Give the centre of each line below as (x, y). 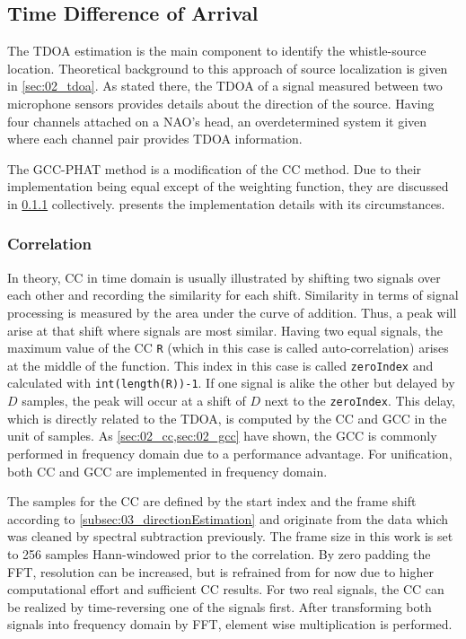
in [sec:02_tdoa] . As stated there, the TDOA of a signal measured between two (225, 86)
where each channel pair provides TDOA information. (155, 139)
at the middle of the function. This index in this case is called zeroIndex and (220, 365)
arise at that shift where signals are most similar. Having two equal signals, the (225, 330)
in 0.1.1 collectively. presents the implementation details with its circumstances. (226, 203)
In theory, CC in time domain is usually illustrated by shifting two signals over (224, 277)
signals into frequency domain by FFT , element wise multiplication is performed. (230, 624)
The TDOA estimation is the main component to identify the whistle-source (217, 51)
